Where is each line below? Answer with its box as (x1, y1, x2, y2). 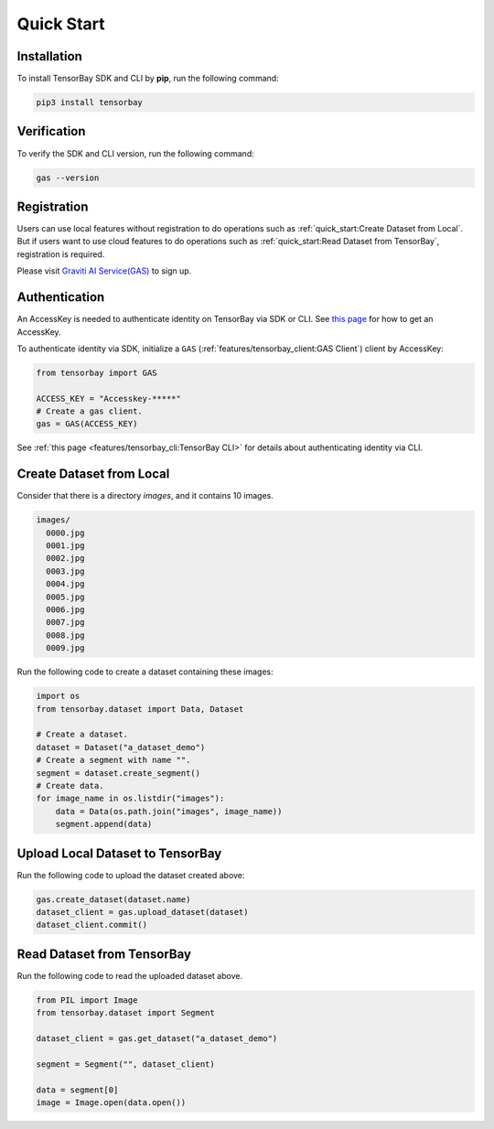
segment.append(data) (55, 819, 153, 830)
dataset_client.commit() (36, 919, 148, 930)
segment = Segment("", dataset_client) (36, 1059, 215, 1070)
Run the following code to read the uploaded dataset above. (16, 970, 242, 981)
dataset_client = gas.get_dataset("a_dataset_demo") (36, 1034, 278, 1044)
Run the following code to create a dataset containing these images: (16, 666, 274, 677)
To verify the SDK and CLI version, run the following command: (16, 147, 255, 159)
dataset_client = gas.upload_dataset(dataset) (36, 907, 249, 917)
